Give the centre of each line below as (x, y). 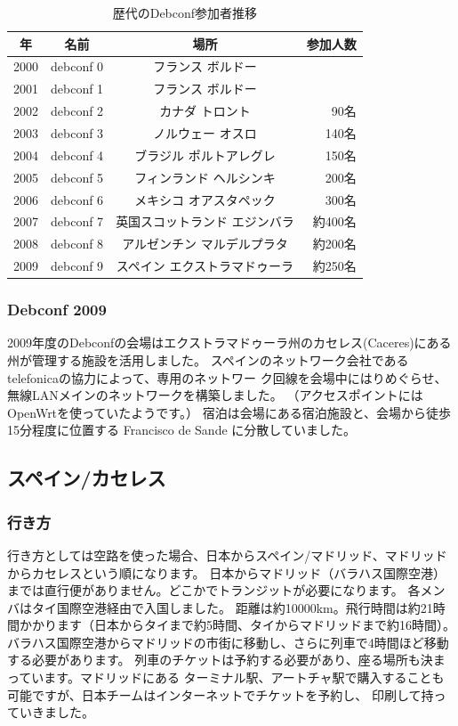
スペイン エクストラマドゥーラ (205, 266)
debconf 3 (77, 132)
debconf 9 (77, 266)
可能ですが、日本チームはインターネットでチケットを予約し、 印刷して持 (221, 694)
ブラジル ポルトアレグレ (205, 155)
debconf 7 (77, 221)
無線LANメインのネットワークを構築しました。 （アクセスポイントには (215, 395)
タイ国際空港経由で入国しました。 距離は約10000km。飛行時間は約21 (232, 607)
